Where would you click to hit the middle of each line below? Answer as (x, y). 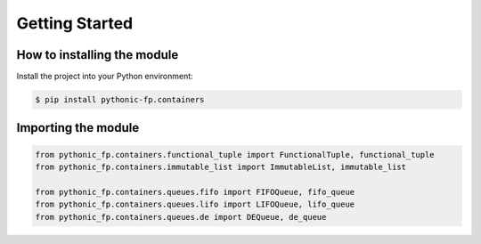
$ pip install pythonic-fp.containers (120, 100)
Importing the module (78, 128)
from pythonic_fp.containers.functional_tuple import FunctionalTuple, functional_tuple (235, 155)
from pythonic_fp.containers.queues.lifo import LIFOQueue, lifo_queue (195, 204)
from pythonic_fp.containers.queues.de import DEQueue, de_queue (181, 217)
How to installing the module (98, 55)
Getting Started (75, 23)
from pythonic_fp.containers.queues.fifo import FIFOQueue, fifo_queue (195, 192)
